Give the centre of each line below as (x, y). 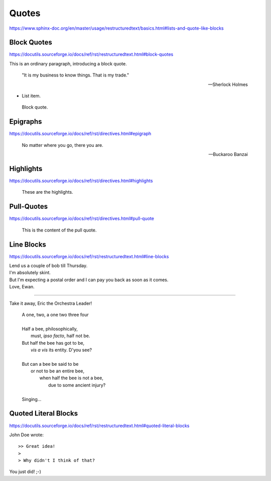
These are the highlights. (47, 192)
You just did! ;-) (25, 472)
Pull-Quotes (28, 207)
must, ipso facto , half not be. (60, 336)
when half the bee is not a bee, (72, 378)
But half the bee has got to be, (53, 343)
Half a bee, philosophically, (50, 329)
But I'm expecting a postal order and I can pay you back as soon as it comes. (89, 280)
